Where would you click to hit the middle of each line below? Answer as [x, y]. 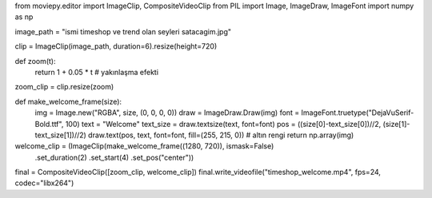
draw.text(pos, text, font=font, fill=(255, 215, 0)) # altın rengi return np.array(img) [221, 135]
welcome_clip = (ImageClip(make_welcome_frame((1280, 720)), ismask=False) [144, 146]
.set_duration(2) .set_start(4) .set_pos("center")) [114, 157]
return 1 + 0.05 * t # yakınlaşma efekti [97, 72]
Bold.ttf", [49, 124]
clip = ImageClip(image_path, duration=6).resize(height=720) [116, 46]
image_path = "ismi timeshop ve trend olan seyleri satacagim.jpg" [123, 31]
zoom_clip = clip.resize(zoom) [64, 87]
